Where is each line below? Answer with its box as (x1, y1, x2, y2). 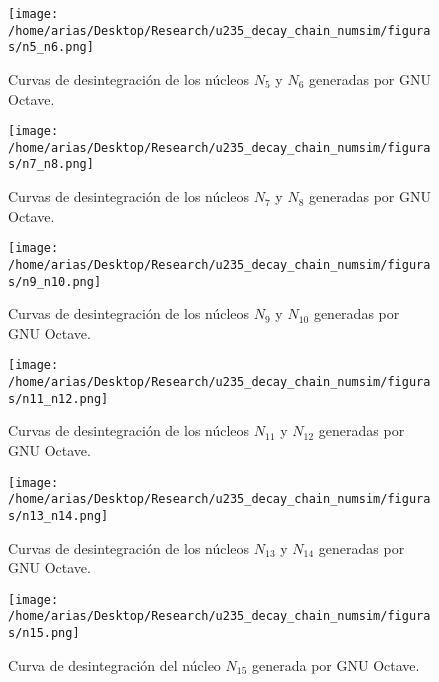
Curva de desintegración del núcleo (8, 654, 221, 675)
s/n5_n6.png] (8, 40, 94, 55)
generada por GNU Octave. (252, 654, 420, 675)
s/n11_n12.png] (8, 391, 109, 406)
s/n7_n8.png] (8, 157, 94, 172)
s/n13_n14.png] (8, 508, 109, 523)
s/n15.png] (8, 626, 80, 641)
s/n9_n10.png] (8, 274, 102, 289)
